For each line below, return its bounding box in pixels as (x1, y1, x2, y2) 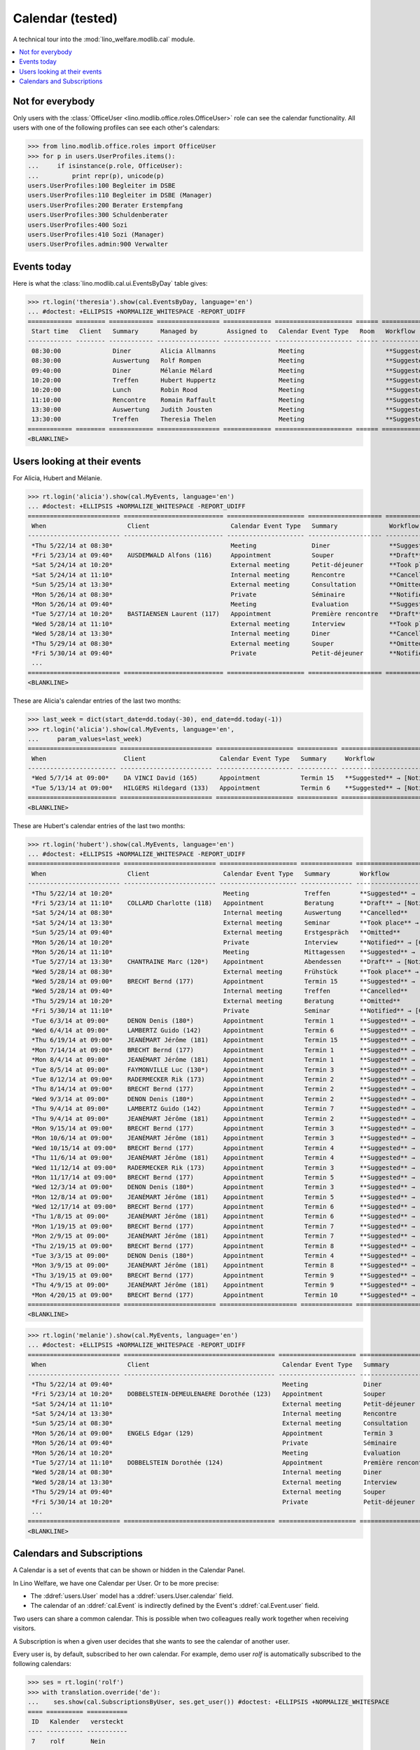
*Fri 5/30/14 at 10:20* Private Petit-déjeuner (31, 1498, 416, 1506)
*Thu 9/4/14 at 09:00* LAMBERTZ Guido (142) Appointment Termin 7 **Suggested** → (31, 1105, 416, 1113)
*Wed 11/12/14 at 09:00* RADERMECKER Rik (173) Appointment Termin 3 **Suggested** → (31, 1163, 416, 1172)
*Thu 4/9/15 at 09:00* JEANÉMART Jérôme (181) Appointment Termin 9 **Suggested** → (31, 1281, 416, 1289)
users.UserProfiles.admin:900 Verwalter (27, 240, 168, 248)
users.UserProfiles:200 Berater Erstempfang (27, 201, 183, 209)
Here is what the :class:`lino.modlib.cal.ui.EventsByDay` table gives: (13, 279, 208, 287)
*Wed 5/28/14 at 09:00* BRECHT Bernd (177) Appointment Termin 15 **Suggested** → (31, 977, 416, 986)
